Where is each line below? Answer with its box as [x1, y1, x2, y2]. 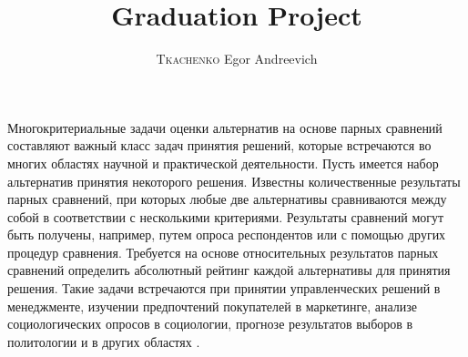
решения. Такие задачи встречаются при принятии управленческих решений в [7, 279, 441, 298]
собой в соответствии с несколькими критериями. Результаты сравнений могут [7, 207, 444, 226]
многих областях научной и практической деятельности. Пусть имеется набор [7, 153, 439, 172]
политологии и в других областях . [7, 331, 200, 351]
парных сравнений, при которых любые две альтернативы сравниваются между [7, 189, 447, 209]
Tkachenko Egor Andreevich [156, 49, 318, 68]
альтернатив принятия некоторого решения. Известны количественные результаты [7, 171, 461, 190]
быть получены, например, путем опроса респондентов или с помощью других [7, 225, 446, 244]
